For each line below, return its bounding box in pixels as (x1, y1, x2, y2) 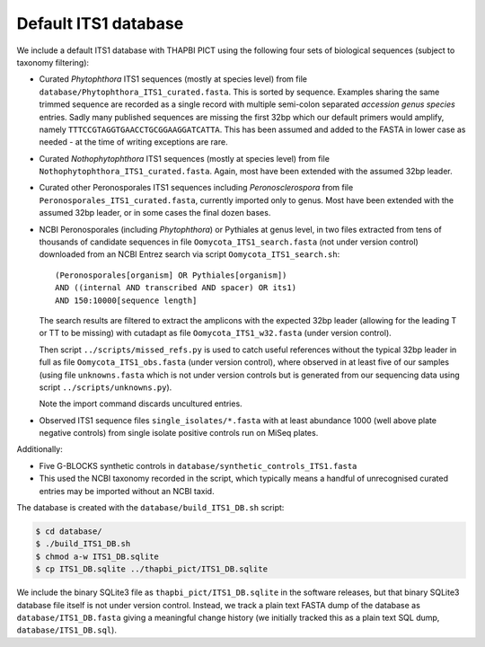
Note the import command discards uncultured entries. (39, 398, 242, 409)
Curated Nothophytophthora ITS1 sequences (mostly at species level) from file (39, 153, 330, 164)
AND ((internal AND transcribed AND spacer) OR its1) (55, 283, 296, 293)
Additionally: (16, 444, 63, 455)
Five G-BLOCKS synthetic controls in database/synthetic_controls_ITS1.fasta (39, 460, 357, 471)
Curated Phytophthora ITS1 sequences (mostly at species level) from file (39, 74, 307, 84)
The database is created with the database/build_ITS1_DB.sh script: (16, 502, 285, 513)
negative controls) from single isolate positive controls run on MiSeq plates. (39, 428, 319, 439)
